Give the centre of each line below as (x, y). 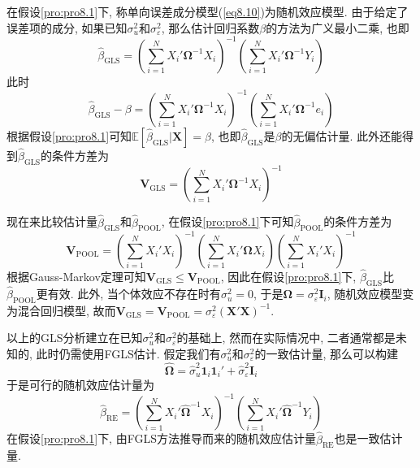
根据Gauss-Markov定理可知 (76, 277)
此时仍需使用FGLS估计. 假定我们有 (128, 354)
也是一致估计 (368, 438)
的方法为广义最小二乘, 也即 (338, 27)
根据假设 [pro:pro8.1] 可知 (69, 135)
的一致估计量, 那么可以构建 (327, 354)
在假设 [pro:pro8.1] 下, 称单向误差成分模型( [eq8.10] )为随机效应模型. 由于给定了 (208, 11)
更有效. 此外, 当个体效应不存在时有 (128, 294)
